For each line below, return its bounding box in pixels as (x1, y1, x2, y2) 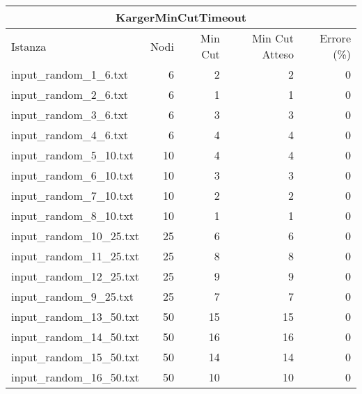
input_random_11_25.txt (11, 248, 140, 264)
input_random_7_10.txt (11, 187, 134, 203)
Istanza (11, 38, 47, 54)
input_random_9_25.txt (11, 288, 134, 304)
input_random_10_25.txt (11, 228, 140, 244)
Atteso (262, 46, 294, 62)
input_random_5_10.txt (11, 147, 134, 163)
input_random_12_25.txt (11, 268, 140, 284)
